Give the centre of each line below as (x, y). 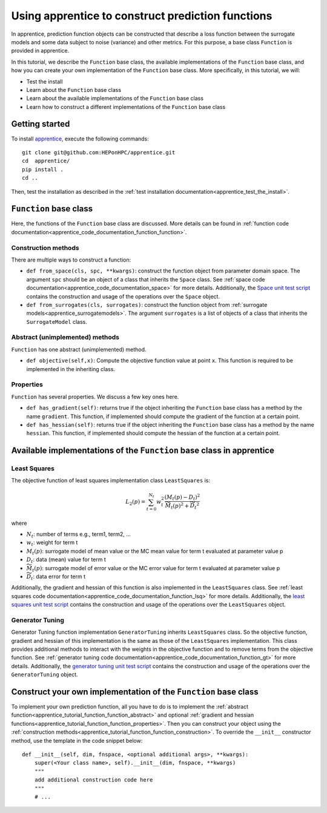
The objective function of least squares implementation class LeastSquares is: (111, 481)
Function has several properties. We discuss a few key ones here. (95, 397)
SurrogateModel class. (57, 321)
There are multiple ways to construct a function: (71, 260)
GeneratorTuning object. (45, 674)
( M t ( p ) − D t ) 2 (182, 497)
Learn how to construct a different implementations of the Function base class (126, 107)
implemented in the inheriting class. (71, 369)
